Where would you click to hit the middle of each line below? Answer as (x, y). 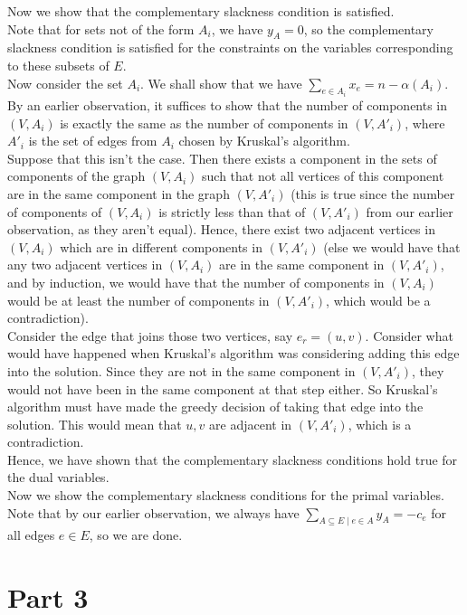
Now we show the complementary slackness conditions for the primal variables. (226, 495)
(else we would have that (392, 246)
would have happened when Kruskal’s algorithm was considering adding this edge (233, 353)
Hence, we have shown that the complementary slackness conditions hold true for (233, 459)
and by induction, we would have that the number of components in (196, 282)
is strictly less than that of (232, 211)
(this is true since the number (373, 193)
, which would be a (378, 300)
